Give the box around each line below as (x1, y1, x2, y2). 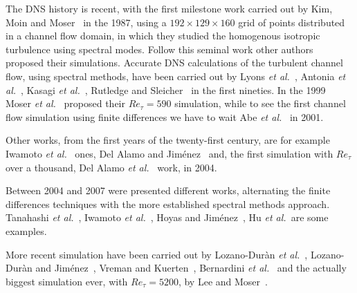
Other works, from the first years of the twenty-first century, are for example (6, 133, 330, 147)
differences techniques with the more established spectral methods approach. (6, 196, 330, 211)
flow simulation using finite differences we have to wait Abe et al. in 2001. (6, 109, 324, 124)
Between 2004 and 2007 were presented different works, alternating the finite (6, 183, 331, 198)
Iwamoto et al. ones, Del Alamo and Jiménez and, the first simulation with (6, 146, 333, 160)
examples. (6, 223, 47, 238)
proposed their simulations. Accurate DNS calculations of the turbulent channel (6, 55, 343, 70)
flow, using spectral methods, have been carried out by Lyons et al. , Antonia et (6, 68, 346, 83)
